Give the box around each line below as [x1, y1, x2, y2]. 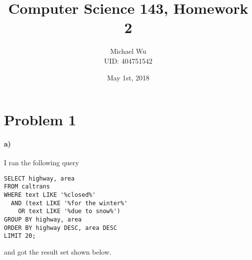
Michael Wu [110, 46, 146, 56]
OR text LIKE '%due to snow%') [18, 208, 121, 215]
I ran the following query [4, 157, 79, 168]
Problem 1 [4, 110, 76, 130]
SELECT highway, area [4, 175, 75, 182]
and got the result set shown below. [4, 246, 111, 257]
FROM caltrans [4, 183, 50, 190]
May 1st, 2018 [107, 72, 150, 82]
